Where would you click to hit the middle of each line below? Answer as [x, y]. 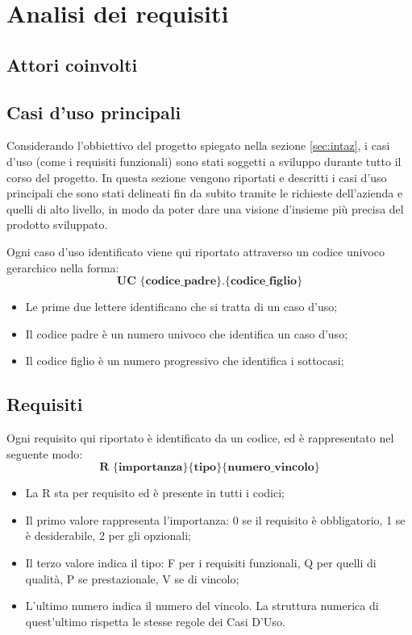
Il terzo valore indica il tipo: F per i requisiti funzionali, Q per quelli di [201, 563]
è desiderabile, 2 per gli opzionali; [108, 535]
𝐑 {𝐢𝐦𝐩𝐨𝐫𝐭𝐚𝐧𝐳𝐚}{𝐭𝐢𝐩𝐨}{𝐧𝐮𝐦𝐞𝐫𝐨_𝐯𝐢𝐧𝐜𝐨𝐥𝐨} [210, 468]
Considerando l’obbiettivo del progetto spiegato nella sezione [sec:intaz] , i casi [198, 145]
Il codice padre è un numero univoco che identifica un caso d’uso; [187, 333]
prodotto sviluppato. [57, 224]
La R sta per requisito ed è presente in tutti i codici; [155, 493]
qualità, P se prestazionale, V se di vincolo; [132, 578]
